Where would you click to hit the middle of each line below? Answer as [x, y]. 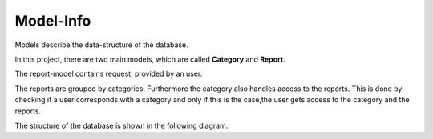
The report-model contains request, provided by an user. [109, 74]
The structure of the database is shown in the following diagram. [121, 125]
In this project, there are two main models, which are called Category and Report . [150, 59]
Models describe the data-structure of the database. [101, 45]
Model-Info [53, 21]
